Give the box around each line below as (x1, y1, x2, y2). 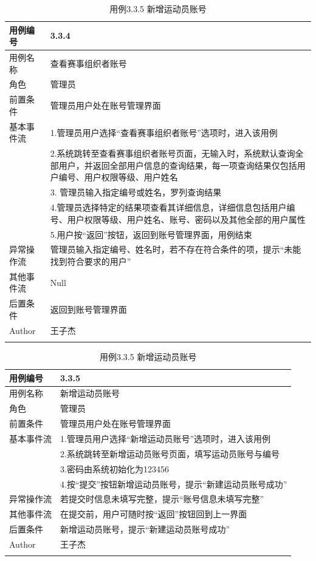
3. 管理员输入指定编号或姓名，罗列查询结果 (50, 186, 222, 199)
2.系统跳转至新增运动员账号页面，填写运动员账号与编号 (60, 447, 280, 460)
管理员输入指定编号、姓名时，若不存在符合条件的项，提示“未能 (50, 243, 301, 256)
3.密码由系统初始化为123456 (60, 462, 169, 475)
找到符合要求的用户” (50, 254, 131, 267)
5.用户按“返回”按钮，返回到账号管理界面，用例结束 (50, 228, 252, 240)
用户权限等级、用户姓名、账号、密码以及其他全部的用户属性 (67, 212, 306, 225)
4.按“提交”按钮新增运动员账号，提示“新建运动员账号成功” (60, 477, 287, 490)
